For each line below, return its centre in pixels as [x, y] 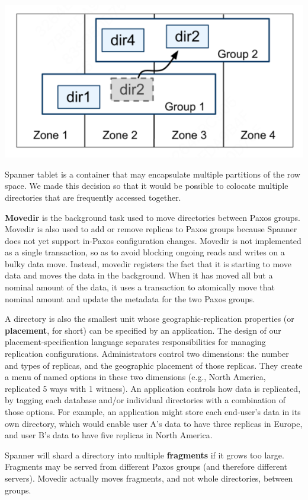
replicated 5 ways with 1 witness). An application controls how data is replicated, [153, 388]
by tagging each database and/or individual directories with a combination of [145, 400]
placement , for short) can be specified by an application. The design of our [143, 330]
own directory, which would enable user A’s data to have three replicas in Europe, [154, 423]
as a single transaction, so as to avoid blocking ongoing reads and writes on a [145, 252]
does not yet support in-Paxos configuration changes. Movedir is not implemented [153, 240]
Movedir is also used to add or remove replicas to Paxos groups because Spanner [151, 229]
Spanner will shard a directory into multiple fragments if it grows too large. [145, 455]
